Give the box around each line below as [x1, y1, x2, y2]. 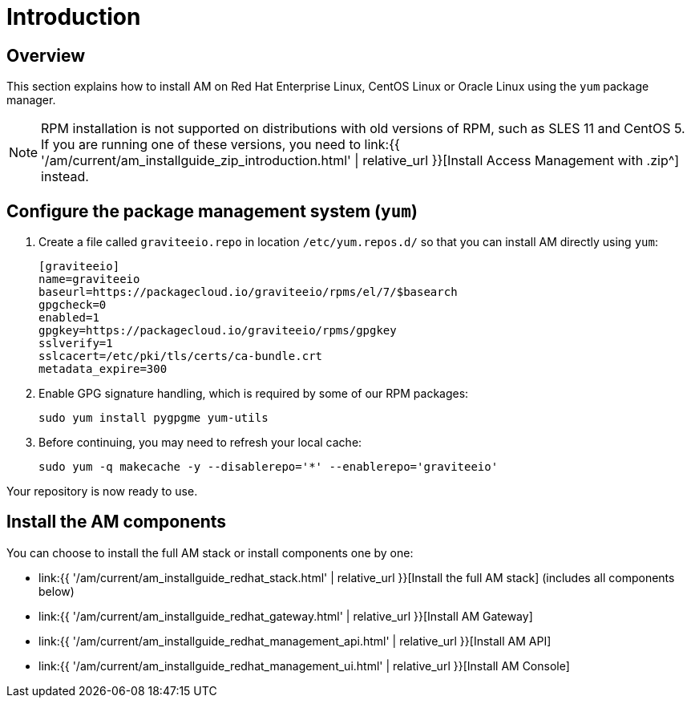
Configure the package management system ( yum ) [6, 200, 418, 221]
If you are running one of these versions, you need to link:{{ [41, 136, 400, 153]
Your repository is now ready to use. [6, 484, 198, 499]
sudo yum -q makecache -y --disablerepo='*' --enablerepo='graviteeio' [38, 460, 499, 474]
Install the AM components [6, 512, 227, 532]
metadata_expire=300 [38, 362, 168, 376]
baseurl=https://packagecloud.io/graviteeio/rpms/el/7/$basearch [38, 285, 458, 299]
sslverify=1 [38, 337, 113, 350]
